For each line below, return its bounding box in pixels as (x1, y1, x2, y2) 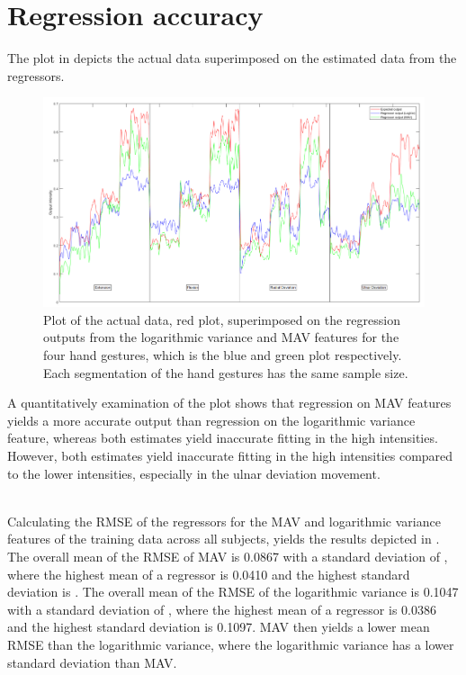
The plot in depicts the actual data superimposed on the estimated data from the (7, 49, 457, 67)
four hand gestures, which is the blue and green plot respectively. (43, 346, 402, 364)
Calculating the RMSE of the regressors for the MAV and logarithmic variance (7, 511, 441, 530)
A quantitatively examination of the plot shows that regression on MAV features (7, 393, 452, 412)
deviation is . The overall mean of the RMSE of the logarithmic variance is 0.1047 (7, 582, 459, 601)
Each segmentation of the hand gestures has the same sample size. (43, 363, 408, 382)
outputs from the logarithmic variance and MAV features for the (43, 328, 399, 346)
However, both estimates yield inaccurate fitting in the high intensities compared (7, 445, 453, 464)
